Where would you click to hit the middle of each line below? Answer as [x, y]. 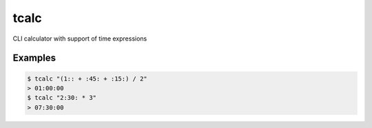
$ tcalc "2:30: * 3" [62, 98]
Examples [34, 58]
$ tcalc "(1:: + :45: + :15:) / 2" [87, 78]
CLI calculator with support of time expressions [80, 39]
